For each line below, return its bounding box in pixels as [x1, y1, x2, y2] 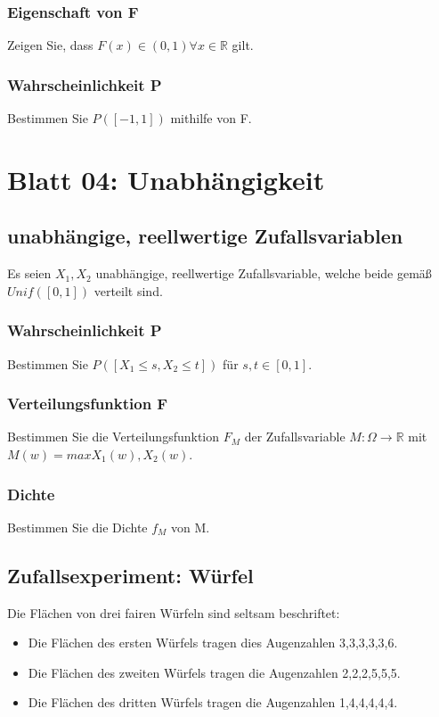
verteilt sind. [93, 281, 163, 300]
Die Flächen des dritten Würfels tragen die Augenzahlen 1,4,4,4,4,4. [28, 693, 398, 712]
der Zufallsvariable [244, 427, 346, 446]
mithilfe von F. [170, 109, 252, 128]
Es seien [7, 264, 52, 283]
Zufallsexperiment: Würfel [7, 561, 254, 589]
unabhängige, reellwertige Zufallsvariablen [7, 222, 403, 250]
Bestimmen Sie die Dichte [7, 517, 148, 536]
